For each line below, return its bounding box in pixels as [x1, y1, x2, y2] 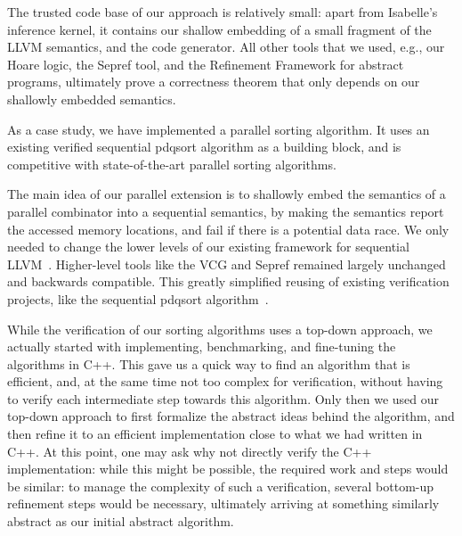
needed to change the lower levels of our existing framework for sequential [7, 237, 409, 256]
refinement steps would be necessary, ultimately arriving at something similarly [7, 494, 440, 513]
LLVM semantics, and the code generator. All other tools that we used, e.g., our [7, 37, 445, 56]
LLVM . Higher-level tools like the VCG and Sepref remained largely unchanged [7, 254, 446, 273]
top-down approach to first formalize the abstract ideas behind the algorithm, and [7, 407, 455, 425]
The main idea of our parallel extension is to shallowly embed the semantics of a [7, 185, 446, 203]
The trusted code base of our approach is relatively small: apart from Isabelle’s [7, 3, 438, 21]
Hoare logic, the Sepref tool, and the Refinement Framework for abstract [7, 54, 404, 73]
